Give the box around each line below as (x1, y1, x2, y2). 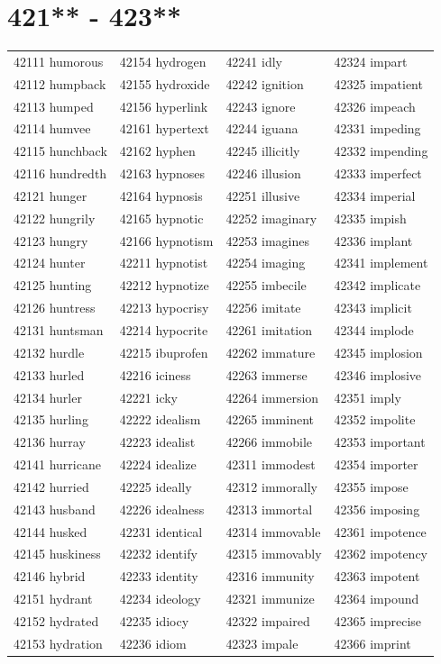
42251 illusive (225, 186, 300, 205)
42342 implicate (334, 276, 421, 295)
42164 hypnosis (119, 186, 203, 205)
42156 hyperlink (119, 96, 208, 115)
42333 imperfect (334, 164, 422, 183)
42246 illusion (225, 164, 301, 183)
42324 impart (334, 51, 408, 70)
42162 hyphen (119, 141, 196, 160)
